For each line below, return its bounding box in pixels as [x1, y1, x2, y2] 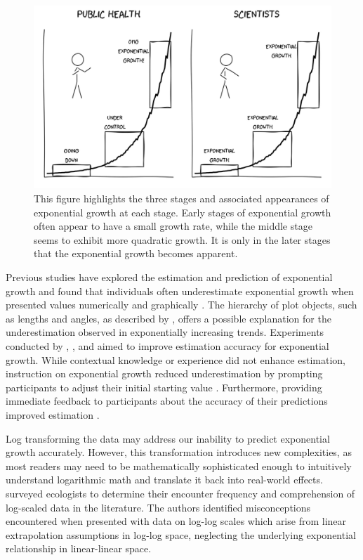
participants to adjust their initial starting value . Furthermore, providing [6, 379, 322, 394]
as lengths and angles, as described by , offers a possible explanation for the [6, 311, 331, 325]
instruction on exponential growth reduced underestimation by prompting [6, 366, 323, 381]
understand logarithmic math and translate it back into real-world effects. [6, 472, 323, 487]
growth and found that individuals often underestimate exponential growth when [6, 283, 354, 298]
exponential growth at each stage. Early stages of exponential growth [34, 204, 331, 219]
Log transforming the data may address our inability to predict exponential [6, 431, 330, 445]
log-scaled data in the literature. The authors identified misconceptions [6, 500, 311, 514]
